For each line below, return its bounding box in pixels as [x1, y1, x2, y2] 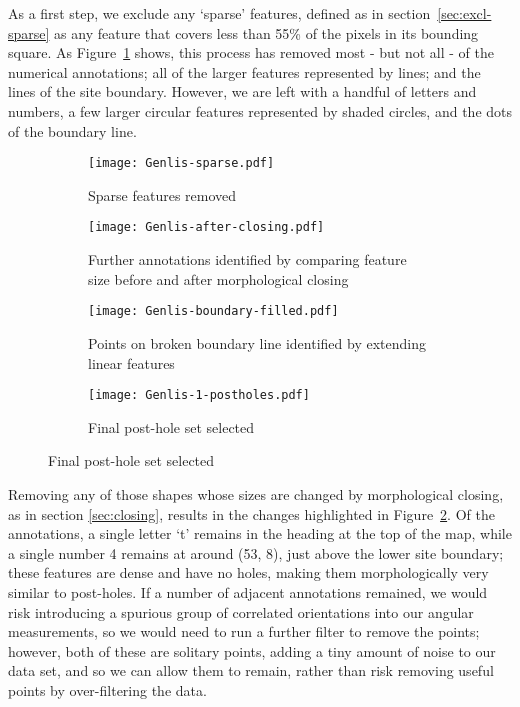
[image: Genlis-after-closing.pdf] [88, 220, 325, 235]
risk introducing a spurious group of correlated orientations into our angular [8, 601, 474, 622]
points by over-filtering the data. [8, 679, 207, 700]
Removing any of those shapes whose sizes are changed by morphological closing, [8, 483, 504, 504]
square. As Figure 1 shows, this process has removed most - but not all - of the [8, 42, 494, 63]
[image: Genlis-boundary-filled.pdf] [88, 304, 339, 319]
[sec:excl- [437, 3, 492, 23]
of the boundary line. [8, 120, 137, 141]
